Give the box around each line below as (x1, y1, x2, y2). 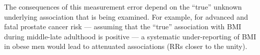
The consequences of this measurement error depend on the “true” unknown (4, 2, 242, 12)
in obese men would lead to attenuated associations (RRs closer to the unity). (4, 41, 247, 51)
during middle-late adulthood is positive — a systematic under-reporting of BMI (4, 31, 256, 41)
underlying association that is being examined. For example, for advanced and (4, 11, 248, 22)
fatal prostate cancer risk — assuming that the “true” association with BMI (4, 21, 242, 32)
